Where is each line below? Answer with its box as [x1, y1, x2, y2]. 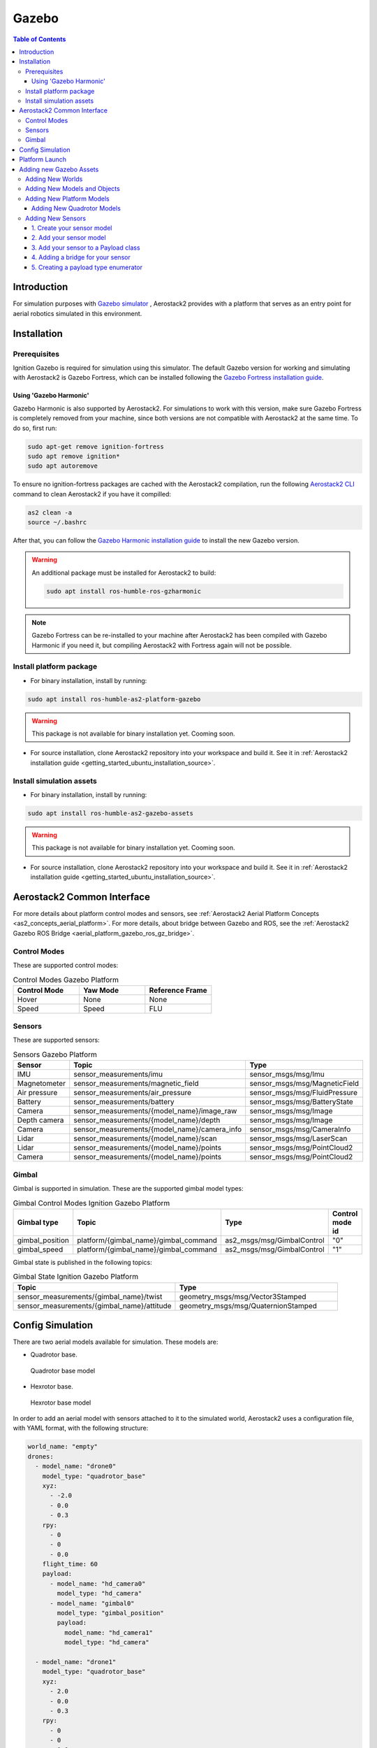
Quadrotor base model [30, 1366, 96, 1375]
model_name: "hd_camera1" [64, 1628, 154, 1636]
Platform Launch [19, 155, 66, 164]
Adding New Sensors [25, 214, 87, 222]
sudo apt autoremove [27, 462, 98, 470]
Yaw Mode [82, 985, 119, 995]
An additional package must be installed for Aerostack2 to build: [31, 568, 216, 577]
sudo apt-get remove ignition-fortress [27, 443, 164, 450]
